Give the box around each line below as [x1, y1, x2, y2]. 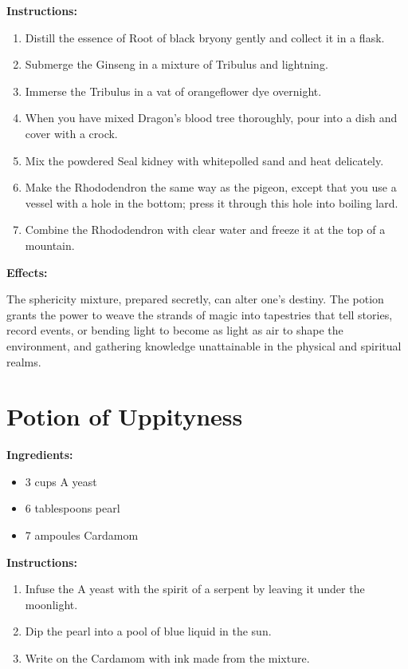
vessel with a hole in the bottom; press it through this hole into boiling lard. [25, 194, 398, 211]
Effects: [6, 263, 48, 280]
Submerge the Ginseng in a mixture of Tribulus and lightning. [25, 56, 328, 73]
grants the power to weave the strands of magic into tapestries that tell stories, [6, 306, 393, 323]
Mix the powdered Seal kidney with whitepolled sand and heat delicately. [25, 152, 384, 168]
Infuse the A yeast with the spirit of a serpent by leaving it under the [25, 580, 365, 597]
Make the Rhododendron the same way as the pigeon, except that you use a [25, 179, 397, 196]
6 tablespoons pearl [25, 500, 120, 517]
